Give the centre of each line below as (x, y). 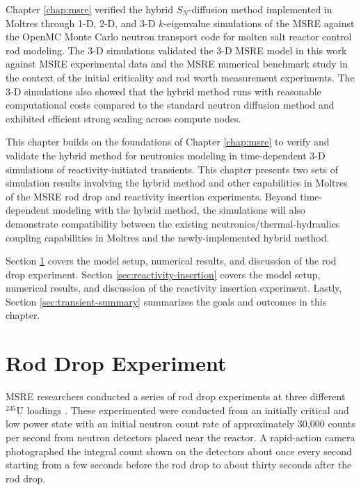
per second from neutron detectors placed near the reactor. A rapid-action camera (180, 437)
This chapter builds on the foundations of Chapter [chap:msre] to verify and (168, 142)
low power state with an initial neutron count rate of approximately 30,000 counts (180, 424)
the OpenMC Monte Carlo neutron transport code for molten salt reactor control (179, 37)
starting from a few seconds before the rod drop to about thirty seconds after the (179, 465)
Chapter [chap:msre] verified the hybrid (89, 9)
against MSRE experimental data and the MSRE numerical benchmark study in (177, 64)
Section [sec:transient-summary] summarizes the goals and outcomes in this (166, 301)
